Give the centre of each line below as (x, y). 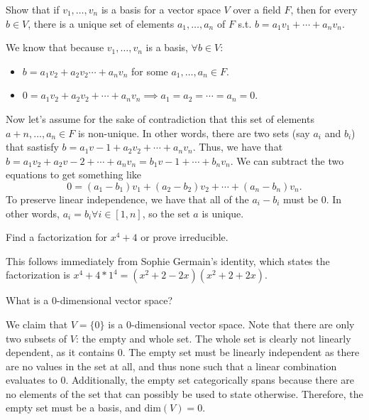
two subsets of (37, 338)
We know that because (55, 47)
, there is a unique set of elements (101, 23)
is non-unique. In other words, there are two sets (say (194, 133)
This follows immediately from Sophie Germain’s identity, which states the (168, 260)
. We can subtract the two (287, 160)
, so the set (166, 213)
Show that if (33, 9)
